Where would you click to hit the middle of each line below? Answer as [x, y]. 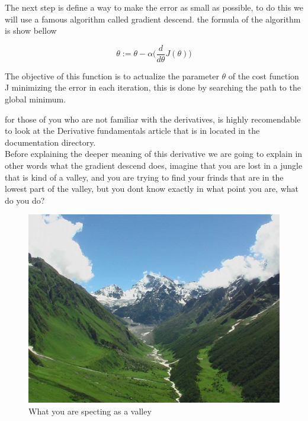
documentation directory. [50, 142]
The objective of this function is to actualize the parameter [112, 75]
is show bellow [31, 30]
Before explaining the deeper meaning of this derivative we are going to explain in [154, 154]
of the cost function [264, 75]
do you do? [25, 200]
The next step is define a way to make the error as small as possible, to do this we [154, 7]
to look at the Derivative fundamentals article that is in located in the [132, 131]
